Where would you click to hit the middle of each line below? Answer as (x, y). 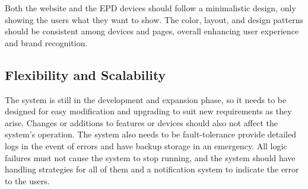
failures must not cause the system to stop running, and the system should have (150, 157)
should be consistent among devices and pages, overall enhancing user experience (152, 31)
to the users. (27, 180)
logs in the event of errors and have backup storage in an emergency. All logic (146, 145)
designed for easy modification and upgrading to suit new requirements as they (148, 111)
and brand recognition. (46, 42)
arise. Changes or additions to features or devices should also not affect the (141, 122)
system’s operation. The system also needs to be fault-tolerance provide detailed (151, 134)
